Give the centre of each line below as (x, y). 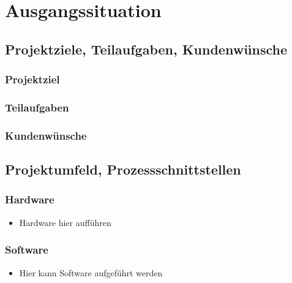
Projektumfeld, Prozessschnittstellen (123, 169)
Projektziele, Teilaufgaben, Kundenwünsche (146, 49)
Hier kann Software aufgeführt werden (91, 272)
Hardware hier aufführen (65, 222)
